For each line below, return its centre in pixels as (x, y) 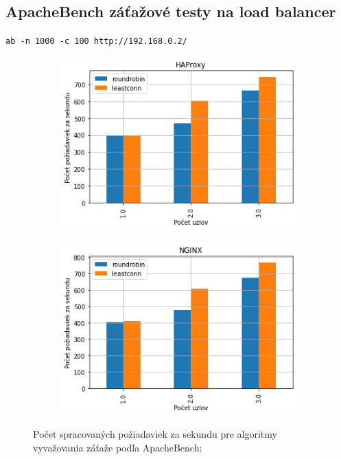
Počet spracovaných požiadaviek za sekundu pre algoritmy (155, 434)
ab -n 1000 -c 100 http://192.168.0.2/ (96, 42)
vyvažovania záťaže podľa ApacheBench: (118, 447)
